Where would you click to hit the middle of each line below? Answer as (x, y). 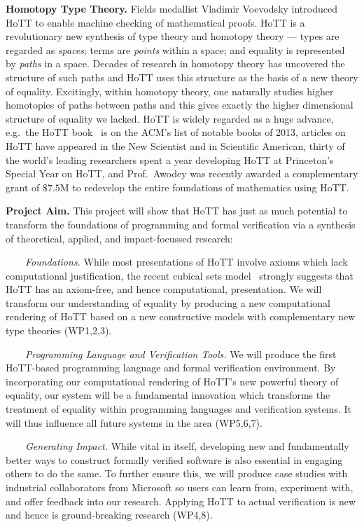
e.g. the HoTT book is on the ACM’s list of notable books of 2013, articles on (176, 132)
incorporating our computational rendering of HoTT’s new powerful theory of (172, 381)
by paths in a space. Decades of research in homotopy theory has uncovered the (175, 63)
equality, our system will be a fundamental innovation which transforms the (168, 395)
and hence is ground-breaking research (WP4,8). (109, 515)
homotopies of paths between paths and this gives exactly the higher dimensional (180, 105)
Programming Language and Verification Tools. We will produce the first (181, 354)
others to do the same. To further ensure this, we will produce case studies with (177, 473)
